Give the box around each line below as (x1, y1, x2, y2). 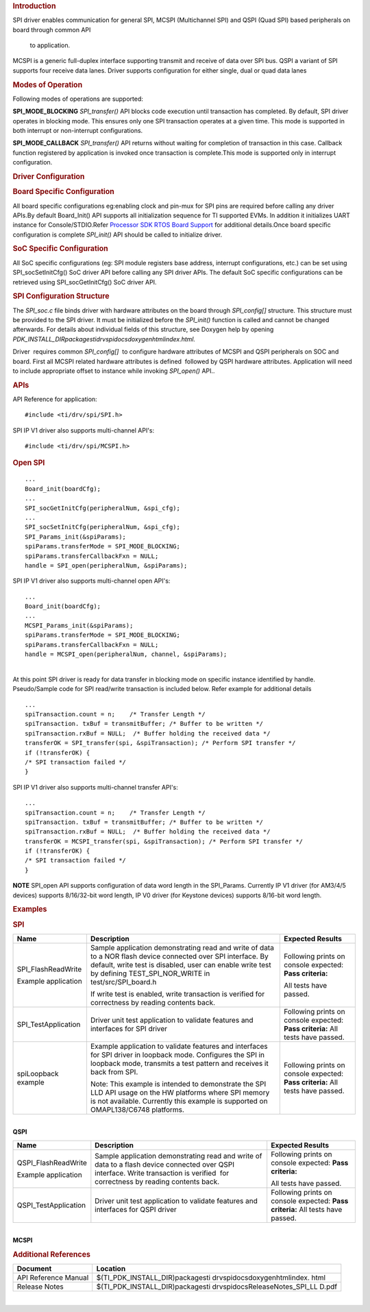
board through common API (12, 25, 91, 34)
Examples (12, 905, 47, 914)
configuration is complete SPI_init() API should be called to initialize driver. (12, 230, 223, 239)
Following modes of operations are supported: (12, 95, 144, 103)
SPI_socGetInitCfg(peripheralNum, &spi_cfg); (25, 504, 181, 512)
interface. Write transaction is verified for (95, 1168, 230, 1178)
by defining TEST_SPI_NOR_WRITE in (90, 969, 210, 978)
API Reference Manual (16, 1273, 89, 1283)
